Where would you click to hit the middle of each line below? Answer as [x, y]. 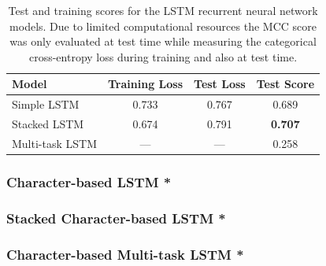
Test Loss [220, 84]
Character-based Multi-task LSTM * [125, 254]
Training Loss [146, 84]
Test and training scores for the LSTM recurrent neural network [163, 10]
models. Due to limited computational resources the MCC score [163, 26]
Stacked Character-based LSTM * [116, 218]
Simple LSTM [46, 104]
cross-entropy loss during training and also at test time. [163, 56]
